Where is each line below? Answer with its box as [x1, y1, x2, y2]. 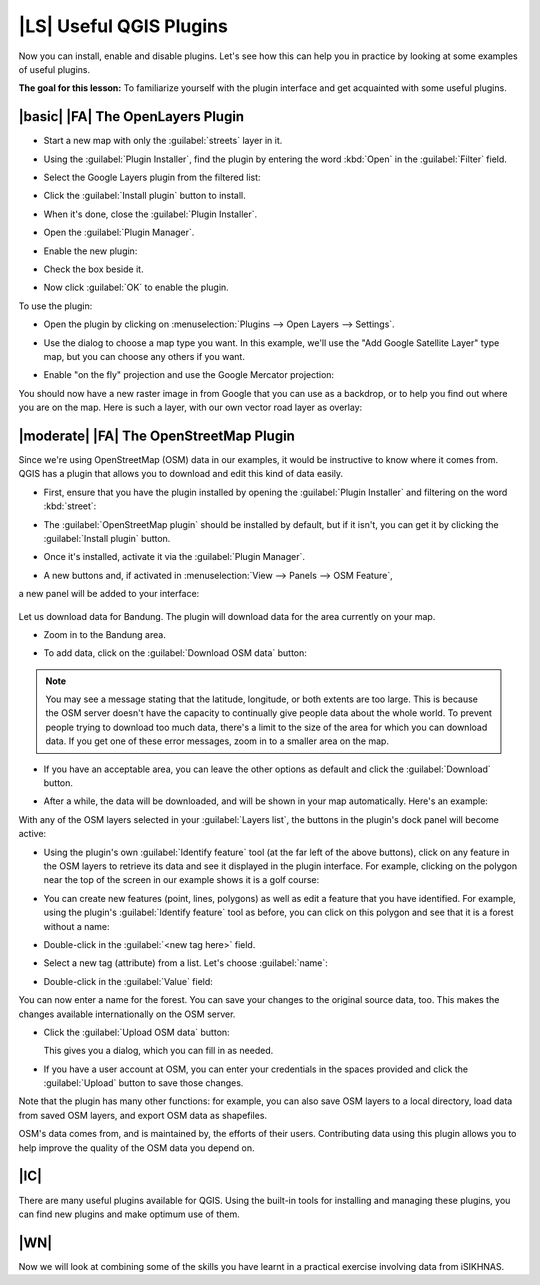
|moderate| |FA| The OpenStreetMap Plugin [18, 427, 295, 444]
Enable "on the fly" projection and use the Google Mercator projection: [43, 369, 335, 381]
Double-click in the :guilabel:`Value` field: [43, 975, 214, 987]
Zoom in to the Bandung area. [43, 628, 167, 640]
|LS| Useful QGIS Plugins [18, 15, 229, 37]
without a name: [43, 920, 110, 932]
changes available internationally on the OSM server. [18, 1008, 236, 1020]
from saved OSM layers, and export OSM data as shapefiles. [18, 1109, 268, 1121]
